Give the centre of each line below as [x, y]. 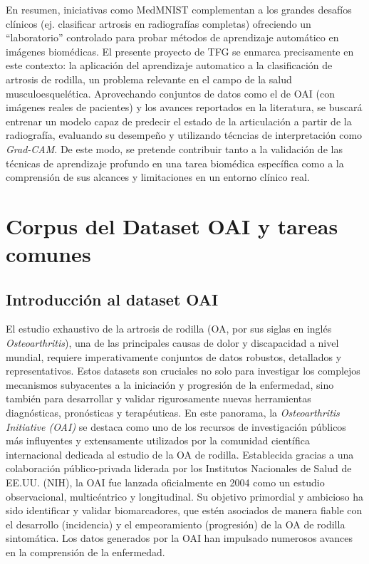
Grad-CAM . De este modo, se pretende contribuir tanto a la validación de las [174, 148]
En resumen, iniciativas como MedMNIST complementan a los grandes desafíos [179, 9]
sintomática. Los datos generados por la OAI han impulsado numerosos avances [180, 538]
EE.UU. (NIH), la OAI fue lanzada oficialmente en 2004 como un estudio [165, 482]
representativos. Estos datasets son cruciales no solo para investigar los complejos [183, 371]
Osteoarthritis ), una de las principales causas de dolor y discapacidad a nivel [172, 343]
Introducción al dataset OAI [112, 299]
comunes [48, 254]
